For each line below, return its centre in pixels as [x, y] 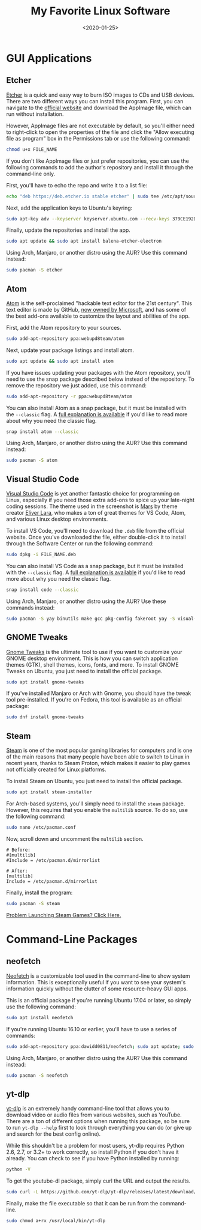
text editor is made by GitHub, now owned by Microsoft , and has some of [96, 309]
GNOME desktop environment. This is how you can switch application [92, 658]
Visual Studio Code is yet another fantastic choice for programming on [93, 494]
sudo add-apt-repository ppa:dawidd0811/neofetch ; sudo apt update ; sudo [100, 1046]
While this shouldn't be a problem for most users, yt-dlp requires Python [95, 1146]
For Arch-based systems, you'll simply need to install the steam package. [96, 804]
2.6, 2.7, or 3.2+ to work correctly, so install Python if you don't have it [93, 1152]
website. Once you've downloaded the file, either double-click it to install [96, 537]
